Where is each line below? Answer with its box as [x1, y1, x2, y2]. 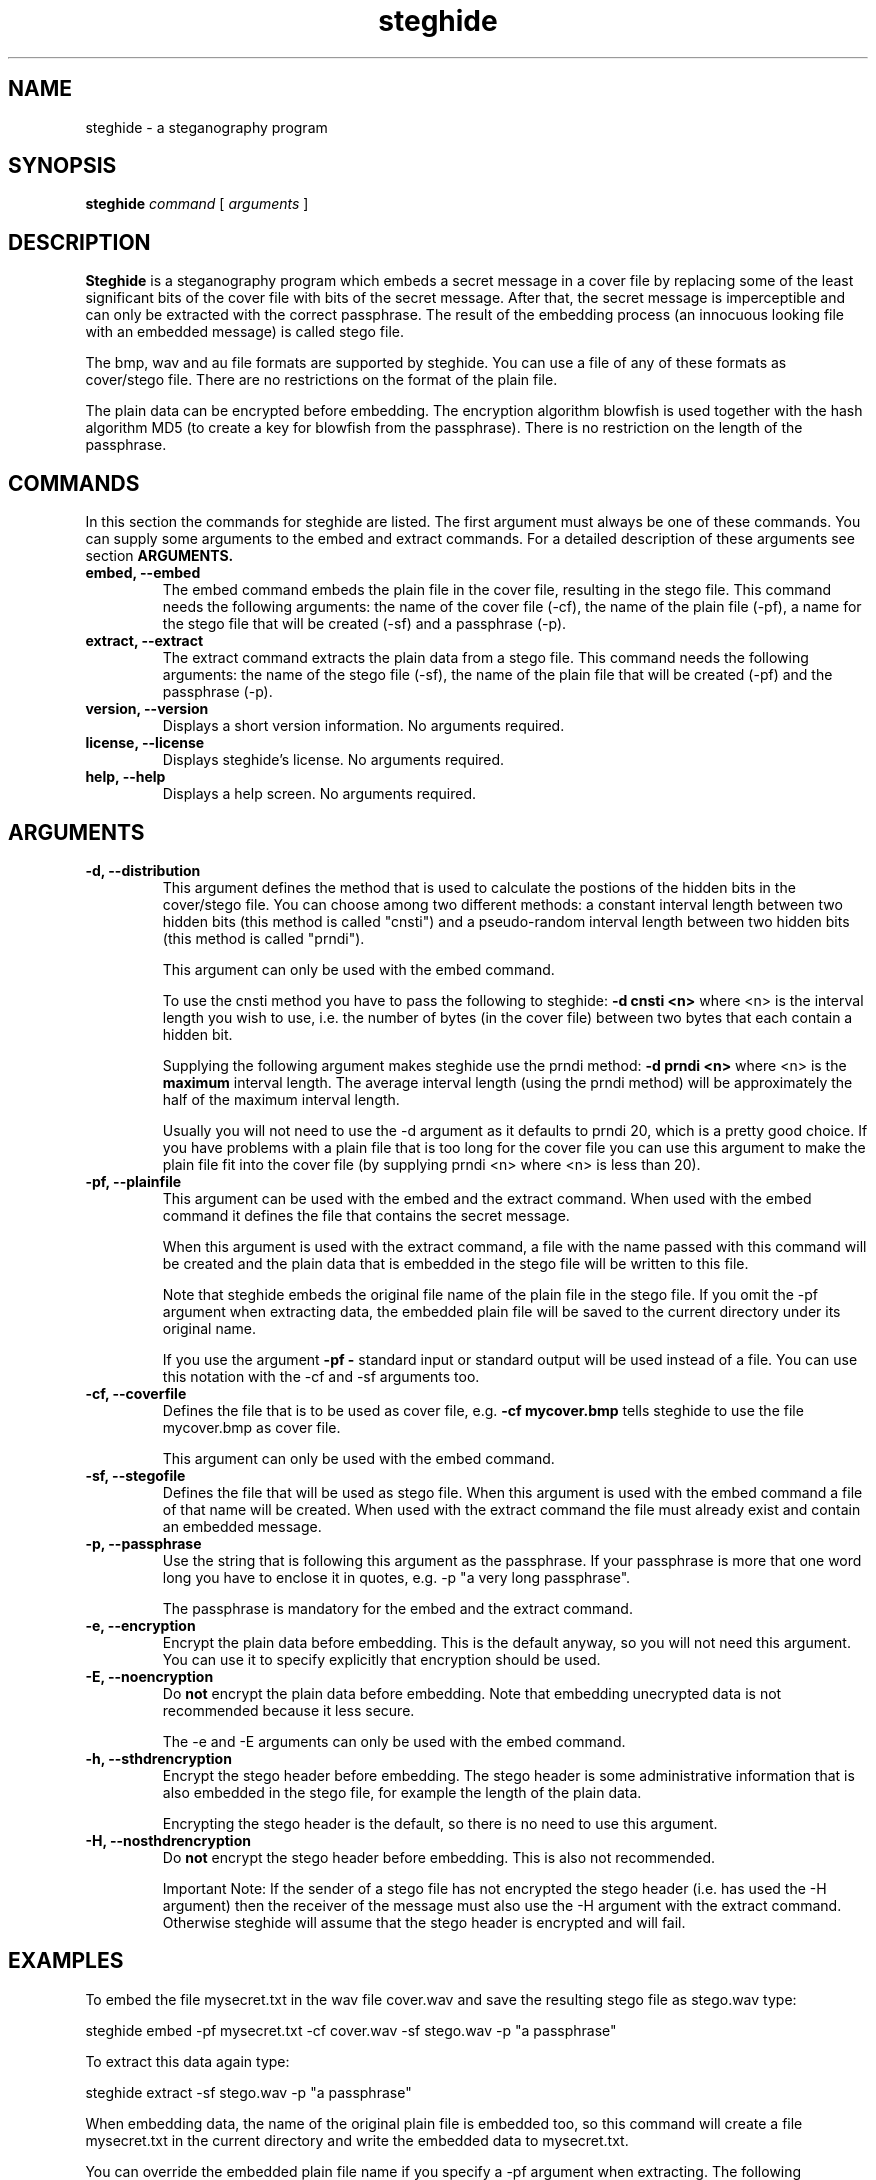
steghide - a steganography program [85, 118, 328, 136]
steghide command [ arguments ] [85, 195, 309, 213]
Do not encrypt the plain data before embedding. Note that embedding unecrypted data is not [162, 1684, 782, 1702]
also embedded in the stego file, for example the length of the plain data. [162, 1783, 642, 1801]
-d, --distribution [85, 861, 201, 879]
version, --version [85, 700, 209, 718]
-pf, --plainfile [85, 1172, 182, 1190]
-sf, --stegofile [85, 1466, 186, 1484]
